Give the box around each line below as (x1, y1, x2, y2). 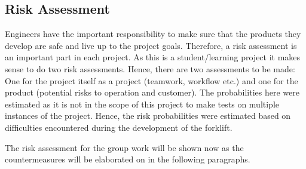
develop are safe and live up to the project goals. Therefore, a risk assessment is (5, 39, 297, 51)
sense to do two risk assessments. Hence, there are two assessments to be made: (5, 62, 295, 75)
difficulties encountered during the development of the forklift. (5, 121, 232, 133)
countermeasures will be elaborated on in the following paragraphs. (5, 153, 250, 165)
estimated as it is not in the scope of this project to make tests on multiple (5, 97, 280, 110)
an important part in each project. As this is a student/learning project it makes (5, 51, 301, 63)
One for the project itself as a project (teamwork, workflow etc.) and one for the (5, 74, 298, 87)
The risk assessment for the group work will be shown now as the (5, 141, 244, 153)
